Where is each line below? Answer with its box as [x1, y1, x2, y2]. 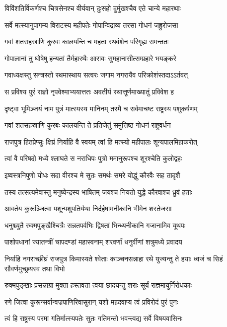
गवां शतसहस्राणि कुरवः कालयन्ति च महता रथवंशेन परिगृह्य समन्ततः [4, 36, 169, 47]
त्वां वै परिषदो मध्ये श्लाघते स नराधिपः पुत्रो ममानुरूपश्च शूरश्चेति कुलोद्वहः [4, 153, 182, 163]
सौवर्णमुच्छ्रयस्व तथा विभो [4, 263, 65, 273]
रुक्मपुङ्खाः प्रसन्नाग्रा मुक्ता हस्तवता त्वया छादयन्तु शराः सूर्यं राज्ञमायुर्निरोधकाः [4, 280, 192, 290]
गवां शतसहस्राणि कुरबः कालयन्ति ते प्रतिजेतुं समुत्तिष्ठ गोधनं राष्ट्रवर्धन [4, 120, 171, 130]
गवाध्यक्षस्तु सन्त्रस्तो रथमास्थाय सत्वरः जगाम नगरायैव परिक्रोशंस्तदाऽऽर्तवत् [4, 70, 188, 80]
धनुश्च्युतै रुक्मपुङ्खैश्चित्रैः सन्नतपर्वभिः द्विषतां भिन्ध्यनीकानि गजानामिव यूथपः [4, 220, 186, 230]
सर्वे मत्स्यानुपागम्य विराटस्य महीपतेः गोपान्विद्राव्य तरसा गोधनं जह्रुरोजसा [4, 19, 178, 30]
